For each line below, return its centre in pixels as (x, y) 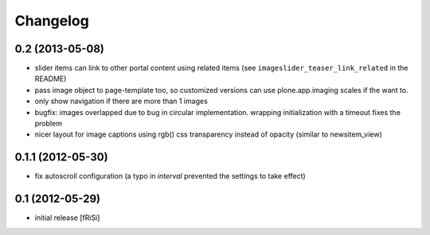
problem (49, 124)
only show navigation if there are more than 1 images (121, 101)
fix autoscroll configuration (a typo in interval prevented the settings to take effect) (170, 176)
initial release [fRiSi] (67, 218)
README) (51, 79)
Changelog (52, 21)
